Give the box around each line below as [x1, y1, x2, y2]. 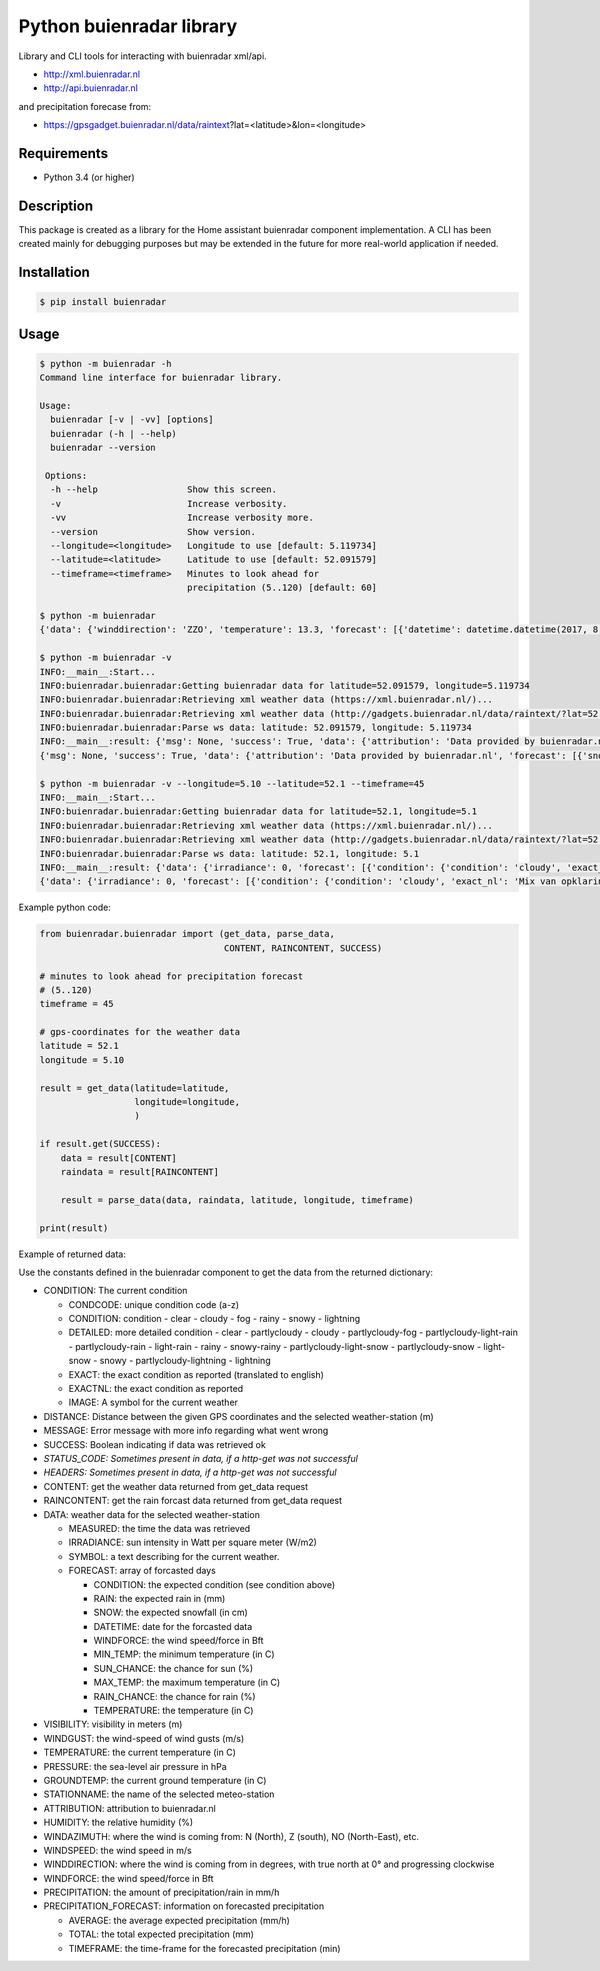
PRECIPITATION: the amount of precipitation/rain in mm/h [43, 1886, 280, 1899]
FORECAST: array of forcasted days [68, 1565, 217, 1577]
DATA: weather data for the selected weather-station [43, 1508, 260, 1520]
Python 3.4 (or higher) [43, 171, 135, 184]
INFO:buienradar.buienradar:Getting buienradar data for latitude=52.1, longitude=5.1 [39, 806, 478, 817]
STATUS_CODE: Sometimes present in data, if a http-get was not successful [43, 1452, 359, 1464]
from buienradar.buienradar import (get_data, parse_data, [39, 928, 335, 940]
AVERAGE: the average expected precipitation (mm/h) [68, 1914, 290, 1926]
